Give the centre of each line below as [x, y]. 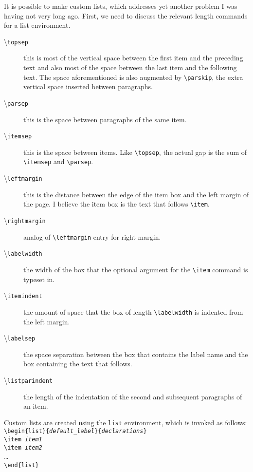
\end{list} [21, 465]
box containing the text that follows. [78, 364]
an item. [36, 406]
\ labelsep [20, 338]
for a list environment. [37, 25]
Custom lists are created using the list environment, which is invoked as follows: [126, 422]
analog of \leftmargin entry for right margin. [92, 236]
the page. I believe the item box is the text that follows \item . [117, 204]
